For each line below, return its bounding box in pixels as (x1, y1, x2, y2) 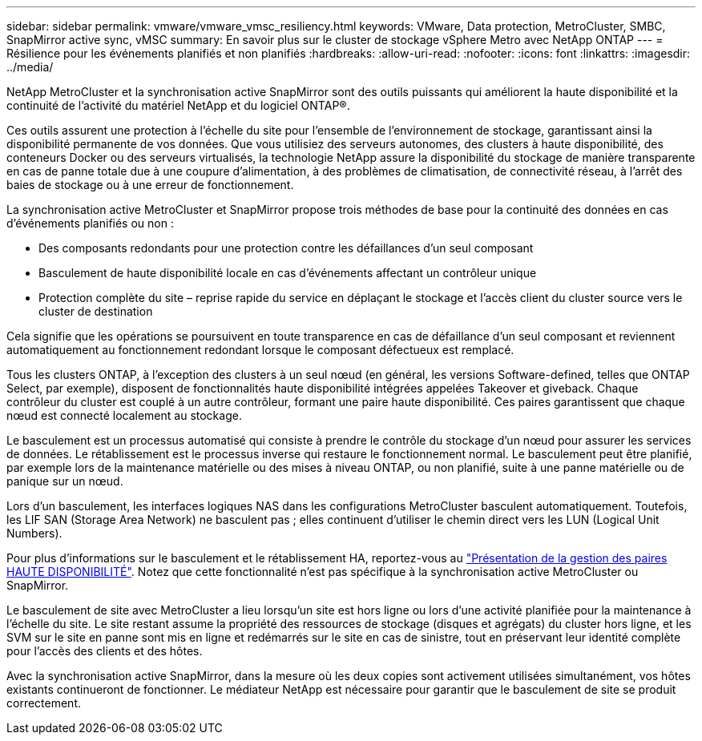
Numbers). (6, 526, 63, 540)
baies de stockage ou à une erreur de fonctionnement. (6, 178, 294, 191)
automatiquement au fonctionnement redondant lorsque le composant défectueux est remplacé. (6, 343, 514, 356)
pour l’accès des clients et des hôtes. (6, 644, 203, 658)
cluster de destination (38, 304, 153, 318)
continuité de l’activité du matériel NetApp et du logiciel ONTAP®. (6, 99, 350, 112)
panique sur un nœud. (6, 474, 123, 488)
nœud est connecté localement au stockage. (6, 409, 242, 422)
